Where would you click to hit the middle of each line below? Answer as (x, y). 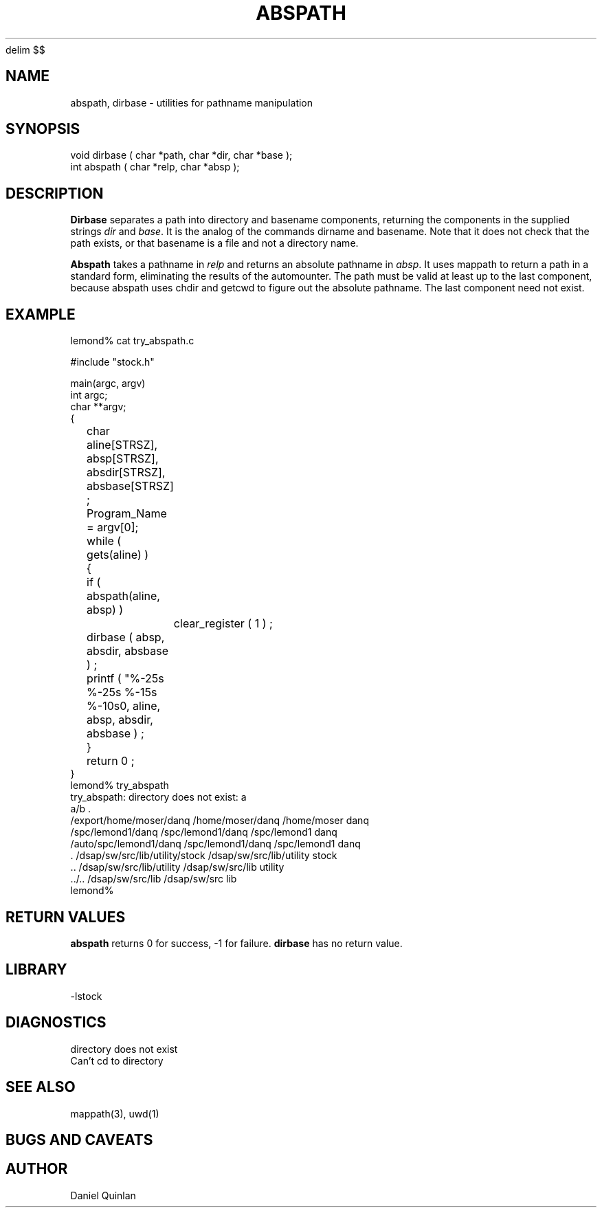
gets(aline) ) (118, 555)
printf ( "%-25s (125, 679)
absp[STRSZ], (123, 459)
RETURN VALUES (66, 917)
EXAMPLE (41, 314)
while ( (104, 541)
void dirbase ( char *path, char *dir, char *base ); (181, 155)
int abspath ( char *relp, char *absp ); (155, 167)
